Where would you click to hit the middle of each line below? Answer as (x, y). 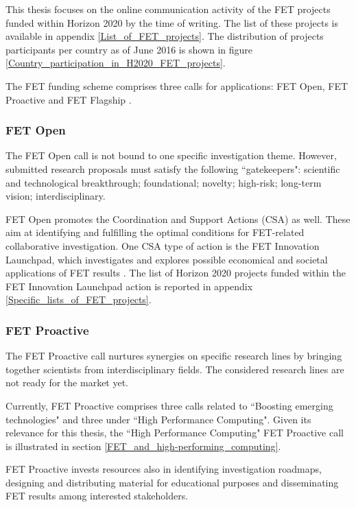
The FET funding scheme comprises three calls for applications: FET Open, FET (177, 85)
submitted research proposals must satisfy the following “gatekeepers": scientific (173, 168)
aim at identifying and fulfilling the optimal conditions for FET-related (155, 232)
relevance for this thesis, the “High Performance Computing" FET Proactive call (175, 433)
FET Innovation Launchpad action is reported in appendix (129, 286)
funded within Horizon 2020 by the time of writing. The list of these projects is (172, 22)
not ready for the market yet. (67, 382)
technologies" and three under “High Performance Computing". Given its (158, 419)
